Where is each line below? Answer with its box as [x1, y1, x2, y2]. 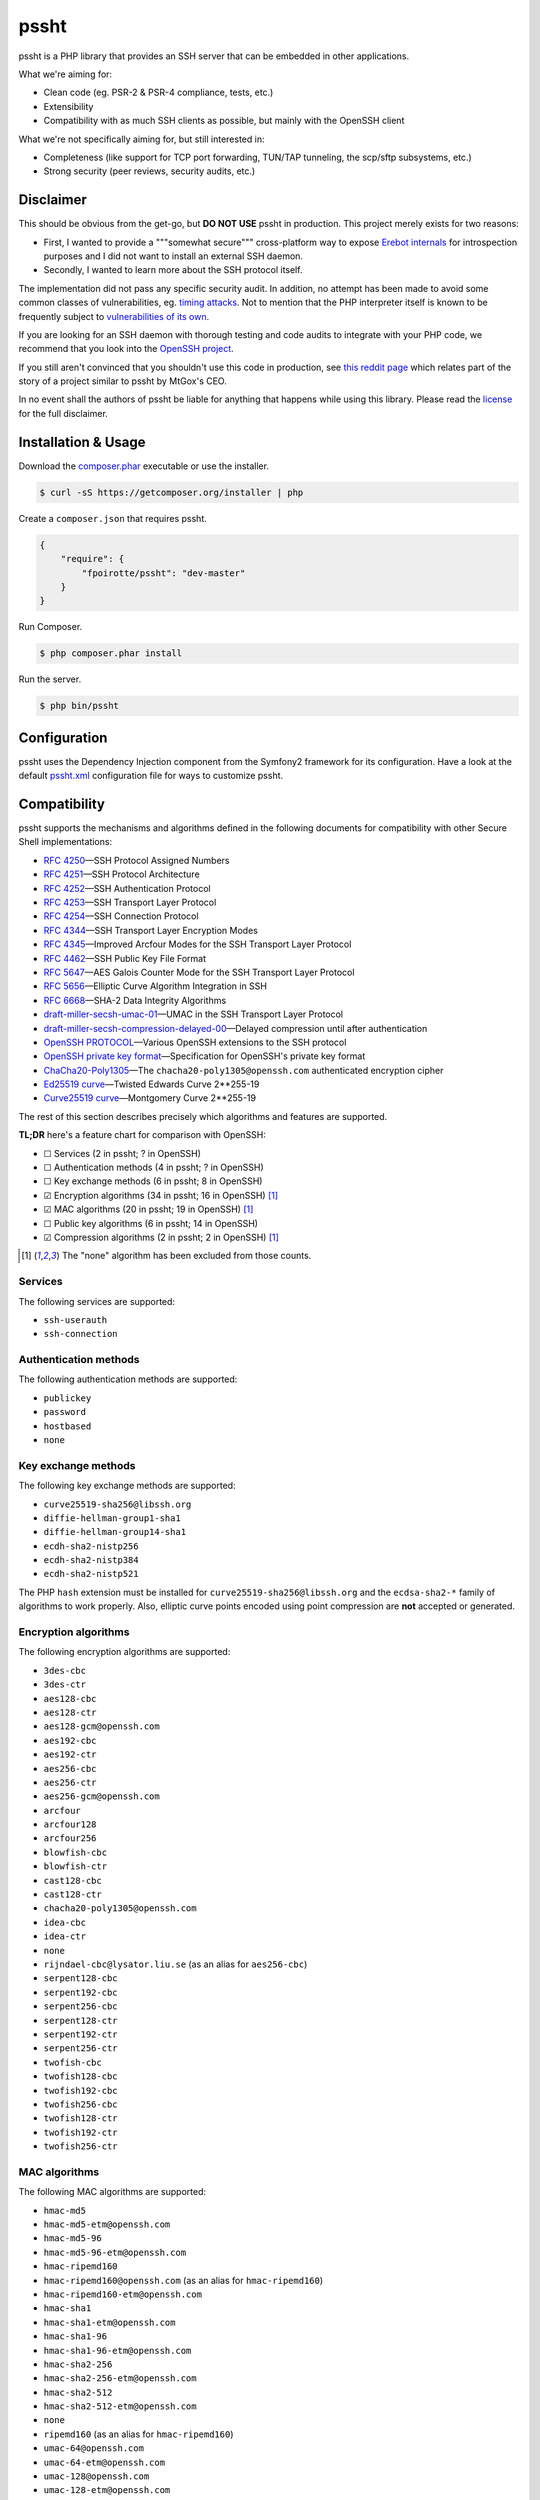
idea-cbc [43, 1916, 87, 1928]
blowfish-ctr [43, 1861, 108, 1872]
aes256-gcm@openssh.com [43, 1791, 160, 1802]
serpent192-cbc [43, 1986, 119, 1998]
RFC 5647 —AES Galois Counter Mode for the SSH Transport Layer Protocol [43, 966, 355, 978]
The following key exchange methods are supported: [18, 1480, 236, 1492]
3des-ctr [43, 1679, 87, 1690]
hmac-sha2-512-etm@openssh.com [43, 2401, 197, 2412]
